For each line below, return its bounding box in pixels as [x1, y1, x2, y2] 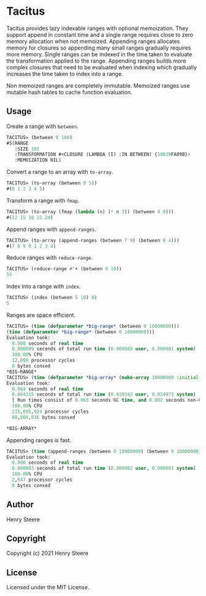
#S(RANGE [6, 140, 29, 146]
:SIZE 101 [14, 146, 40, 152]
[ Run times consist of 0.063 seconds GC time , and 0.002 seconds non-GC [12, 397, 204, 404]
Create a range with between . [6, 123, 78, 130]
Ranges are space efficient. [6, 311, 76, 319]
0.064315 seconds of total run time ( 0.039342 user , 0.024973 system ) [12, 391, 196, 398]
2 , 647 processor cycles [12, 477, 72, 483]
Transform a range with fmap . [6, 197, 80, 204]
